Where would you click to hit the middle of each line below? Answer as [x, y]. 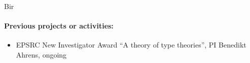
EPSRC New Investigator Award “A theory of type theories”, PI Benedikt [131, 45]
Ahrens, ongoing [41, 54]
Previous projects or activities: [59, 26]
